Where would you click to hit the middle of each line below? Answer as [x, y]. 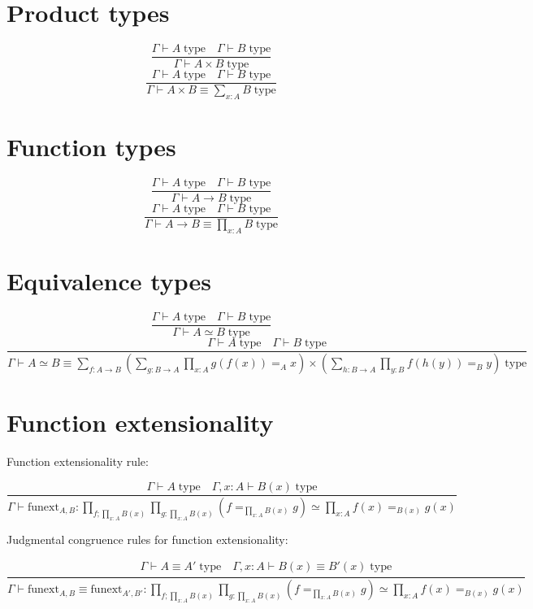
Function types [91, 147]
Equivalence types [109, 281]
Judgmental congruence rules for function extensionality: [147, 539]
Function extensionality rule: [78, 461]
